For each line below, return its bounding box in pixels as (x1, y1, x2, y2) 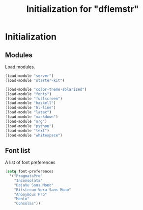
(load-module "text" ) (5, 128, 50, 133)
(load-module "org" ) (5, 119, 48, 124)
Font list (5, 146, 30, 155)
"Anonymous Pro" (14, 192, 48, 197)
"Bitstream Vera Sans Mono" (14, 187, 71, 192)
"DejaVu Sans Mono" (14, 182, 54, 188)
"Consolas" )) (14, 201, 41, 206)
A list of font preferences (5, 159, 56, 166)
